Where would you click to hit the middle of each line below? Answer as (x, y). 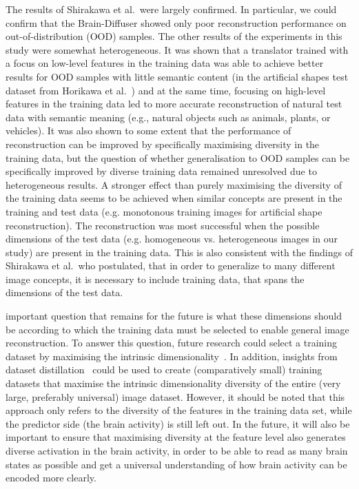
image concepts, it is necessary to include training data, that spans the (155, 279)
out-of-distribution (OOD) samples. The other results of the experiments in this (174, 36)
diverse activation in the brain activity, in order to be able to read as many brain (177, 450)
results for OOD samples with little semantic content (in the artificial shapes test (177, 76)
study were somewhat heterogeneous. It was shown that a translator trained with (177, 49)
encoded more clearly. (51, 478)
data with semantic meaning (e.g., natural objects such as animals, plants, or (168, 117)
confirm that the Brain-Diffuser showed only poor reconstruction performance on (176, 22)
